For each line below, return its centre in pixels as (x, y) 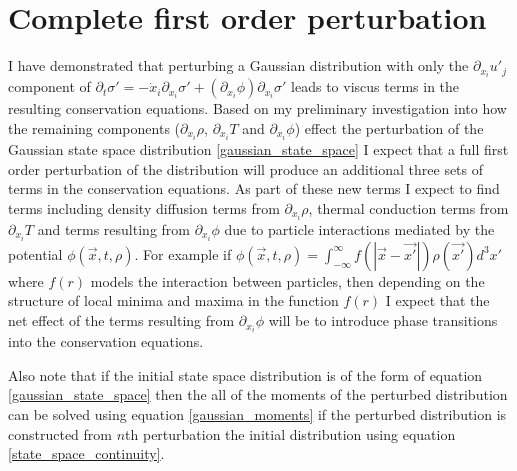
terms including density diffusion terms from (144, 207)
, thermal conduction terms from (408, 207)
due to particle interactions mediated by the (359, 228)
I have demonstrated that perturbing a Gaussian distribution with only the (238, 65)
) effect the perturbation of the (389, 127)
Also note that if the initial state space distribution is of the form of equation (245, 374)
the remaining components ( (94, 127)
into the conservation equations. (106, 341)
